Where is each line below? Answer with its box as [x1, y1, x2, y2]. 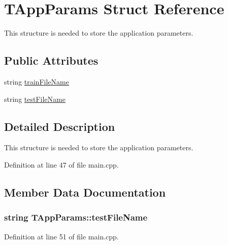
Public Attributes [4, 52, 99, 68]
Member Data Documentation [4, 184, 166, 200]
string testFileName [4, 93, 66, 104]
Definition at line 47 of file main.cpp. [4, 159, 119, 170]
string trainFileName [4, 76, 69, 87]
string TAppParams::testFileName [4, 211, 148, 224]
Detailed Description [4, 118, 115, 134]
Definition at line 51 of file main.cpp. [4, 231, 119, 241]
